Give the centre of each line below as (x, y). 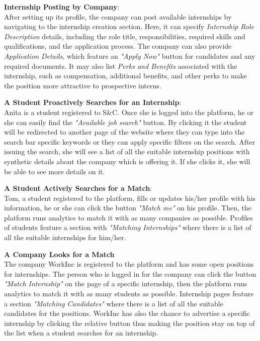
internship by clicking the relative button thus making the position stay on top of (129, 323)
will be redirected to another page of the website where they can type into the (124, 132)
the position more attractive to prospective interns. (83, 85)
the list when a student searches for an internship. (81, 333)
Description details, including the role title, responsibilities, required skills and (125, 36)
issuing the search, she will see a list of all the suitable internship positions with (127, 151)
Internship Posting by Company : (62, 7)
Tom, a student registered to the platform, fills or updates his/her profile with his (130, 198)
